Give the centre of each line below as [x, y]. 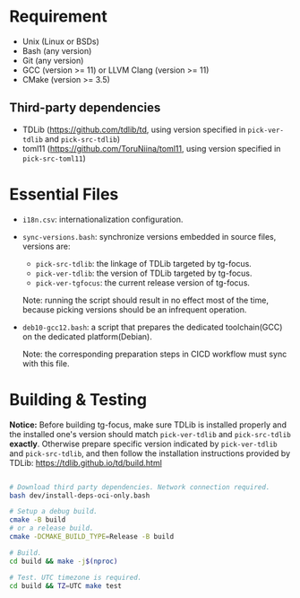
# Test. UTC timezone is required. [76, 577]
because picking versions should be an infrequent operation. [134, 309]
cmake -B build [38, 520]
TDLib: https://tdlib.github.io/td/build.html [86, 462]
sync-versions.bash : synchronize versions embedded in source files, [149, 236]
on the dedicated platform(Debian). [87, 336]
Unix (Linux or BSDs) [61, 41]
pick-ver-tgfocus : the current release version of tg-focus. [143, 282]
